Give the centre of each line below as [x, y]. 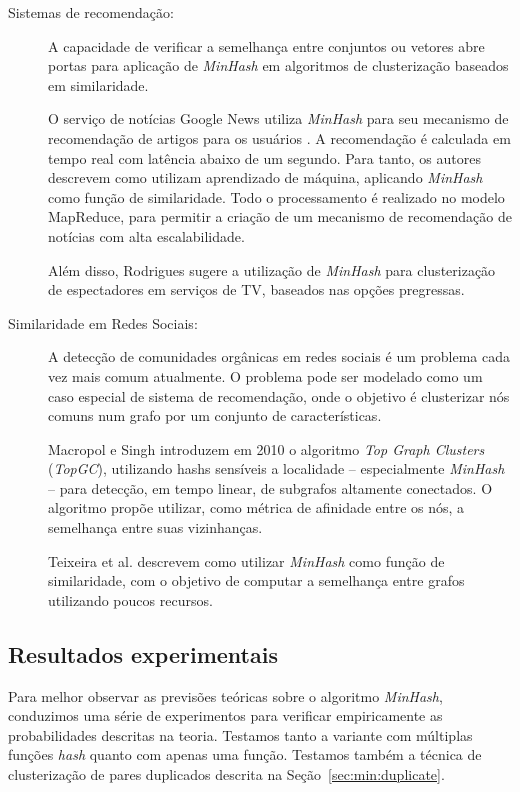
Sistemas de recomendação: [91, 12]
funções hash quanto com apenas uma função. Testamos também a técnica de [245, 754]
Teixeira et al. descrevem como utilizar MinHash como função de [246, 560]
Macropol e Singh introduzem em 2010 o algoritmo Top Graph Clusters [266, 448]
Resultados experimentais [143, 653]
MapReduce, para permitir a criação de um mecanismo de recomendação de [280, 216]
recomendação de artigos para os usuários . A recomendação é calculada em [279, 137]
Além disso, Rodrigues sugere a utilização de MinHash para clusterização [272, 269]
